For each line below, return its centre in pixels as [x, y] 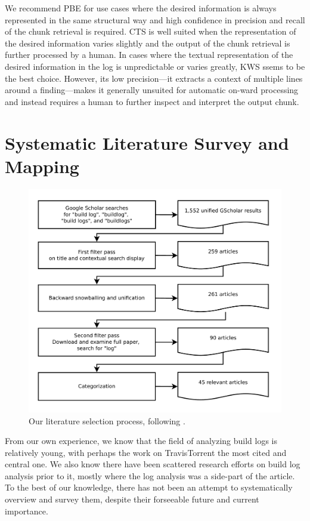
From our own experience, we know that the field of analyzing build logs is [141, 441]
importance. [27, 511]
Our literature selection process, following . [107, 420]
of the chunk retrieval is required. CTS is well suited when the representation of [151, 31]
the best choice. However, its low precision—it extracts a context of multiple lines [154, 78]
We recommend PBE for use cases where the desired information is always [141, 8]
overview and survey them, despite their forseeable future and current [132, 499]
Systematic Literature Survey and [147, 142]
